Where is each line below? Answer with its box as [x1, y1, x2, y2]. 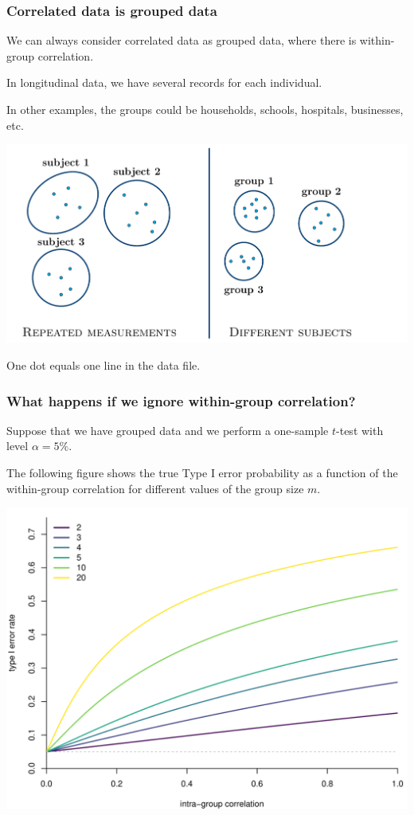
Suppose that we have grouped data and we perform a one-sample [6, 421, 329, 438]
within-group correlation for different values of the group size [6, 480, 304, 496]
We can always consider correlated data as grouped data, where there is [6, 32, 357, 49]
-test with [336, 421, 384, 438]
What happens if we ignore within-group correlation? [6, 390, 356, 410]
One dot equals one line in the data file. [6, 357, 201, 374]
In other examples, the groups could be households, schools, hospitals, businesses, [6, 101, 404, 117]
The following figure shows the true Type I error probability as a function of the [6, 464, 398, 481]
